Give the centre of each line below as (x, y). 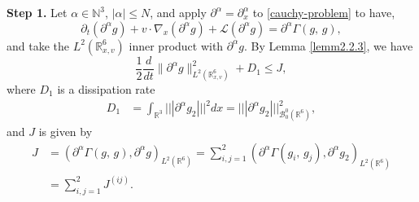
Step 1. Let (37, 12)
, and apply (178, 12)
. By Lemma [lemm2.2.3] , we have (329, 45)
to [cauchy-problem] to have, (324, 12)
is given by (65, 131)
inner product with (176, 45)
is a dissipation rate (106, 88)
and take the (38, 45)
